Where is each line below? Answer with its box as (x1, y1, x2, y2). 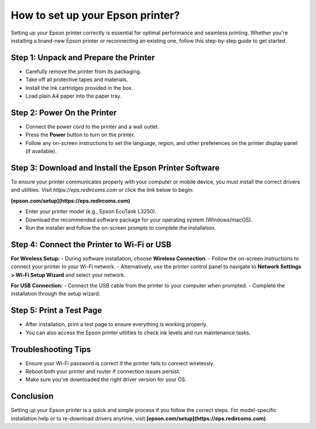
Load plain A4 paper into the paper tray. (25, 92, 122, 99)
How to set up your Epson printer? (11, 9, 180, 22)
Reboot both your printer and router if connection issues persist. (25, 368, 181, 375)
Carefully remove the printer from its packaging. (25, 68, 142, 75)
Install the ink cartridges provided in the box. (25, 84, 133, 91)
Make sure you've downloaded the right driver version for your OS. (25, 376, 187, 383)
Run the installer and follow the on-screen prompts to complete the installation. (25, 224, 216, 231)
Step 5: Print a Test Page (11, 306, 102, 316)
